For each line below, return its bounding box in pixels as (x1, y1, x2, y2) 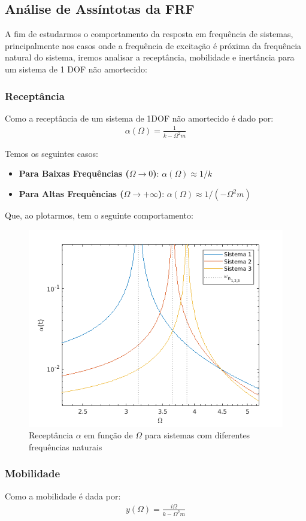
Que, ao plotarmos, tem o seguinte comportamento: (5, 209, 193, 221)
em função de (84, 429, 133, 441)
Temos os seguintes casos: (5, 147, 98, 159)
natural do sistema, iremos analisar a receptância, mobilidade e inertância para (5, 51, 295, 63)
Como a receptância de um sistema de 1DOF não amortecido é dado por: (5, 111, 274, 124)
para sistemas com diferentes (144, 429, 250, 441)
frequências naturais (29, 440, 102, 453)
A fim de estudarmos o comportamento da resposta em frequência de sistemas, (5, 28, 293, 40)
